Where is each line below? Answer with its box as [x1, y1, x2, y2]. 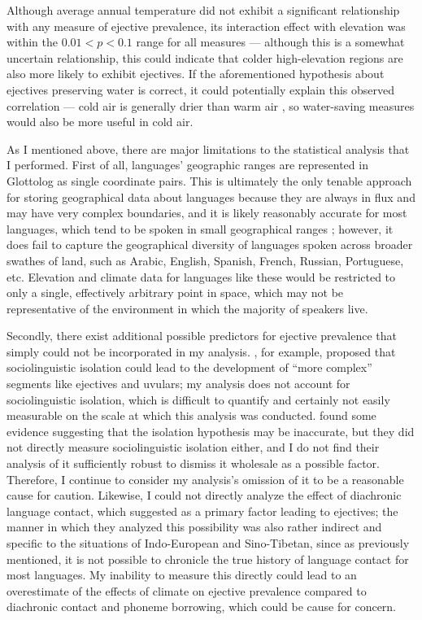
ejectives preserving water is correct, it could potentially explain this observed [7, 81, 394, 98]
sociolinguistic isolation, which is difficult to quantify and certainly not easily [7, 391, 390, 408]
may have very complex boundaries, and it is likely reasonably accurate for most [7, 204, 407, 221]
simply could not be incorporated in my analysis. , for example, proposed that [7, 343, 396, 360]
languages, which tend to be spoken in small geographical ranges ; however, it [7, 220, 394, 237]
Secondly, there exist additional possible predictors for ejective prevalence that [7, 327, 398, 344]
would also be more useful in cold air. [7, 113, 194, 130]
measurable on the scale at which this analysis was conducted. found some [7, 407, 376, 424]
